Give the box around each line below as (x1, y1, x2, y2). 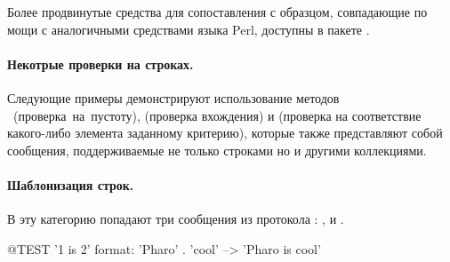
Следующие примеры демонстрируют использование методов (7, 88, 340, 107)
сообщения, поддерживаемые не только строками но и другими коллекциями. (7, 140, 427, 159)
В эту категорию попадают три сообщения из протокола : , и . (7, 210, 344, 228)
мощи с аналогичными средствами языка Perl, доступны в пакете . (7, 20, 370, 38)
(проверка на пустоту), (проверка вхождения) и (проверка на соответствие (12, 106, 422, 124)
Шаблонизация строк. (7, 175, 134, 194)
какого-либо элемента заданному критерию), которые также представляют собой (7, 123, 443, 142)
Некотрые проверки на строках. (7, 54, 194, 73)
